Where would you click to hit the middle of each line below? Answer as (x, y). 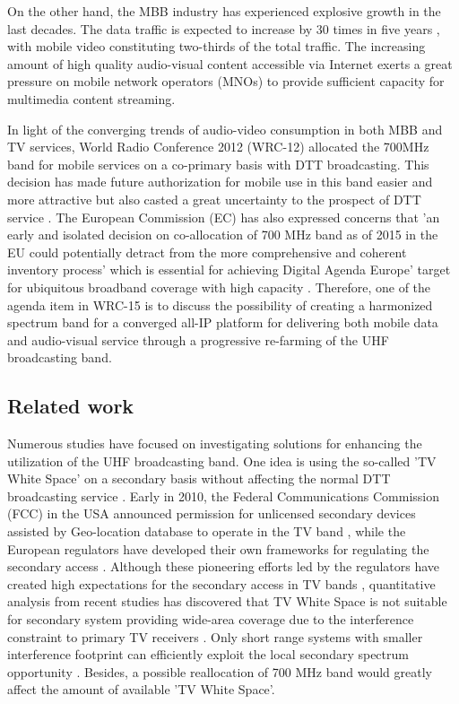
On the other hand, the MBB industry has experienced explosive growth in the (224, 11)
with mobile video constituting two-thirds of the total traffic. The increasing (217, 46)
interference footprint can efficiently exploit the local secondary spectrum (208, 654)
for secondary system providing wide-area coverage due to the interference (211, 619)
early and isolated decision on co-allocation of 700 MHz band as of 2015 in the (223, 235)
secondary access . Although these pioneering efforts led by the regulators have (224, 566)
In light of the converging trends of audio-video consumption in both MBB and (225, 129)
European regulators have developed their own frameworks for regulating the (218, 548)
